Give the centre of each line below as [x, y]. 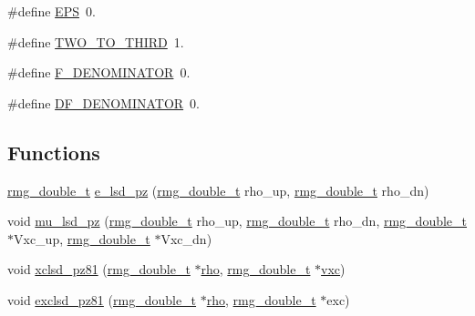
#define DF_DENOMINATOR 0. [104, 102]
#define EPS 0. [52, 11]
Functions [54, 152]
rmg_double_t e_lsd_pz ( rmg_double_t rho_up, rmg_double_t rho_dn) [218, 190]
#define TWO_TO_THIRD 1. [96, 41]
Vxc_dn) [186, 238]
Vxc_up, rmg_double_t [82, 238]
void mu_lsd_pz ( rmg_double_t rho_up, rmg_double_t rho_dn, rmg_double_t [237, 221]
